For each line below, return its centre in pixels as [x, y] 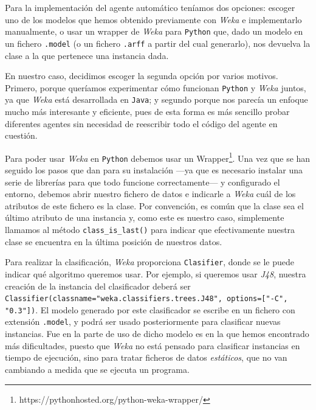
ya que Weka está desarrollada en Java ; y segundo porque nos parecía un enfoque [156, 99]
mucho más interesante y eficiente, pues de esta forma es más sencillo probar [147, 111]
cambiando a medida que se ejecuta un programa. [97, 369]
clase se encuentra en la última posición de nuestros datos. [114, 241]
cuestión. [21, 135]
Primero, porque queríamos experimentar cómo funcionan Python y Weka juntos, [156, 87]
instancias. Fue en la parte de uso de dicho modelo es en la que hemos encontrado [157, 334]
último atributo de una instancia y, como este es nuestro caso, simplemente [145, 217]
